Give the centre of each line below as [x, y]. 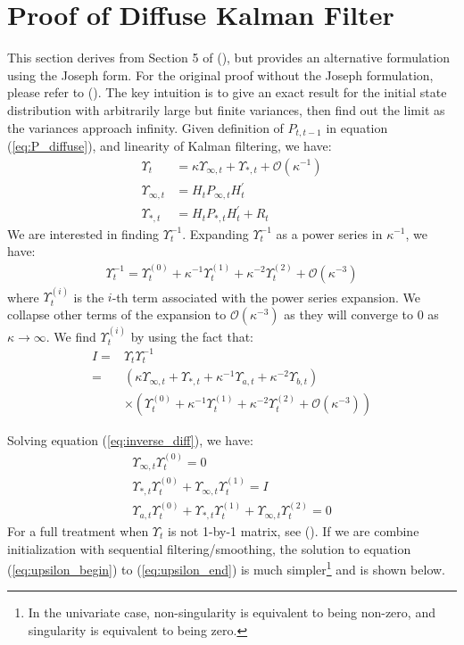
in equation [357, 127]
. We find [71, 336]
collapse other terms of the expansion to [117, 314]
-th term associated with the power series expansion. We [266, 297]
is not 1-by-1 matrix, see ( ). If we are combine [294, 530]
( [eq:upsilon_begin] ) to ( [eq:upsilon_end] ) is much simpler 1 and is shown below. [226, 568]
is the [89, 297]
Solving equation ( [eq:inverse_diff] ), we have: [130, 440]
